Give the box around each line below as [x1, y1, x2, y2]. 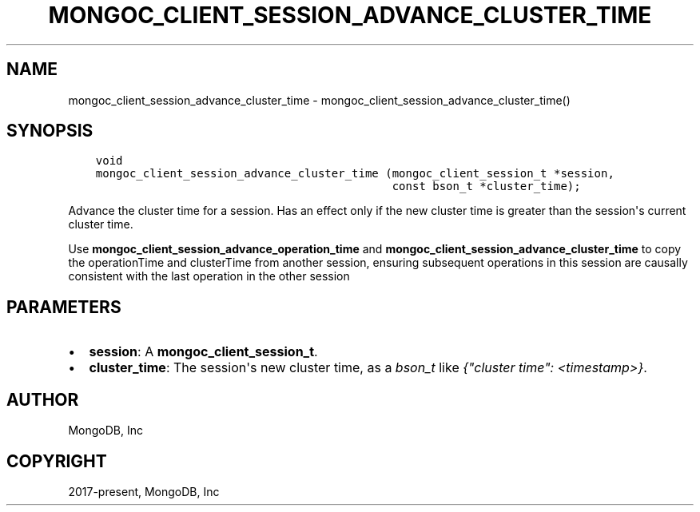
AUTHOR [6, 389, 79, 410]
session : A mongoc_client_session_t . [89, 343, 318, 360]
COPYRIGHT [6, 450, 107, 471]
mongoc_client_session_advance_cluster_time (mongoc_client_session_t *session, [95, 167, 614, 181]
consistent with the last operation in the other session [68, 269, 350, 284]
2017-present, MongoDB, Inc [68, 484, 220, 498]
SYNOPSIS [6, 121, 93, 141]
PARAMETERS [6, 296, 121, 317]
